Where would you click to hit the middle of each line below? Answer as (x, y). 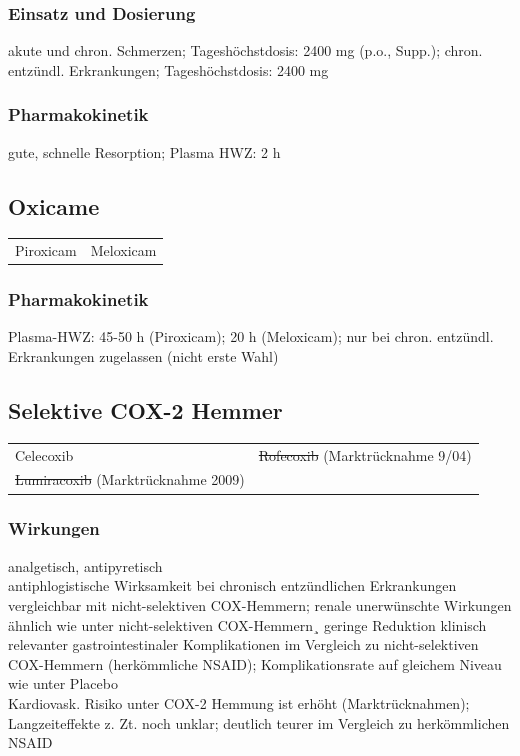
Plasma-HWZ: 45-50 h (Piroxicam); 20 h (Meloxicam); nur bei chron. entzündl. (251, 336)
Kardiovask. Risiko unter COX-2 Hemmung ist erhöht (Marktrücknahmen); (239, 702)
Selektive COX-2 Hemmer (145, 410)
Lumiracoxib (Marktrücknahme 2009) (130, 479)
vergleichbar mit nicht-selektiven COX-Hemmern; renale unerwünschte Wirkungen (260, 604)
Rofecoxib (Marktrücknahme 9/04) (365, 454)
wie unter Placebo (63, 683)
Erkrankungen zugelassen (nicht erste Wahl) (143, 356)
